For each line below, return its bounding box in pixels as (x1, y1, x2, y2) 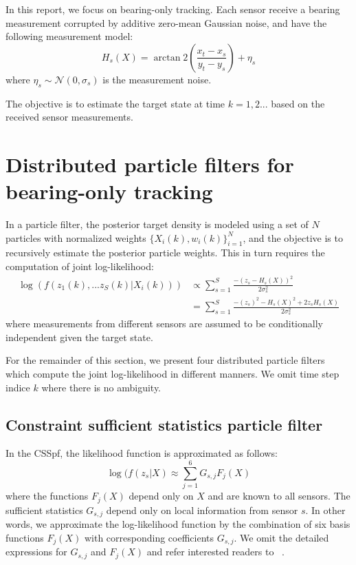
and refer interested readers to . (146, 544, 285, 559)
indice (5, 380, 30, 394)
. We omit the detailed (234, 530, 329, 544)
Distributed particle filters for (5, 150, 294, 178)
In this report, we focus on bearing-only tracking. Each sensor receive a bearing (5, 2, 340, 16)
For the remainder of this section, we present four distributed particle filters (5, 353, 325, 367)
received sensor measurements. (5, 110, 133, 124)
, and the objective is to (243, 230, 343, 245)
